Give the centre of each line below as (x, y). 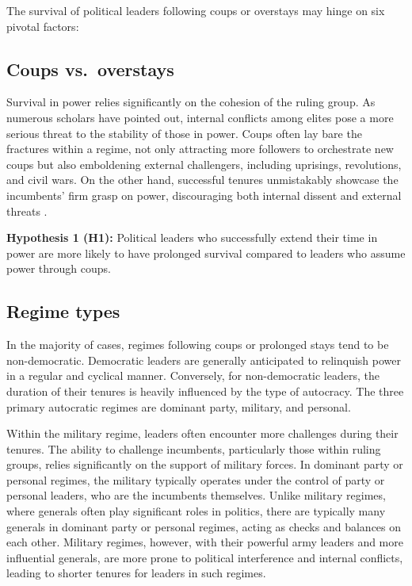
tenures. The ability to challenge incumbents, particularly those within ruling (194, 448)
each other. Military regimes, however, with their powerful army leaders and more (205, 542)
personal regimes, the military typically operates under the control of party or (196, 479)
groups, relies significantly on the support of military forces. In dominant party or (205, 464)
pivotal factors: (43, 26)
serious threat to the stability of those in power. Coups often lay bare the (184, 133)
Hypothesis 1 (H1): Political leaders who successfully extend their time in (192, 237)
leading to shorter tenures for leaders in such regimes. (136, 573)
